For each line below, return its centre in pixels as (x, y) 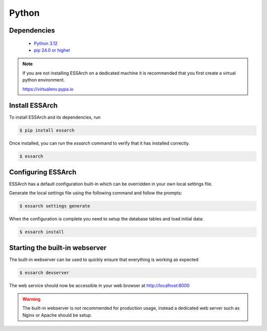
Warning (31, 299)
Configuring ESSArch (43, 172)
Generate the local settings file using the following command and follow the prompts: (96, 193)
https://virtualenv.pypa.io (48, 89)
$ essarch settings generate (55, 206)
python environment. (44, 80)
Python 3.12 (46, 43)
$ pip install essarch (47, 130)
